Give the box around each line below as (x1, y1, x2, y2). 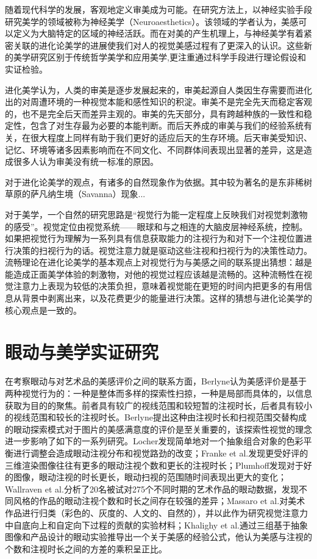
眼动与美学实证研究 (5, 339, 159, 364)
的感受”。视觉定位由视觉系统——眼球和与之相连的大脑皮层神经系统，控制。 (5, 220, 308, 233)
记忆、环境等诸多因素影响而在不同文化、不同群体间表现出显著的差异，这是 (5, 143, 304, 156)
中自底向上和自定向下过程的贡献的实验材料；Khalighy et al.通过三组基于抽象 (5, 518, 308, 531)
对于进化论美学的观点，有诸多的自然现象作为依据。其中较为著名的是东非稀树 (5, 175, 312, 188)
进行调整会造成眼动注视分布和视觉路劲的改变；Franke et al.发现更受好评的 (13, 446, 308, 459)
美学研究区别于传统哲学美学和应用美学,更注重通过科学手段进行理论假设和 (13, 51, 306, 63)
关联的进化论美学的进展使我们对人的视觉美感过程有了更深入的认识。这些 (13, 38, 304, 51)
